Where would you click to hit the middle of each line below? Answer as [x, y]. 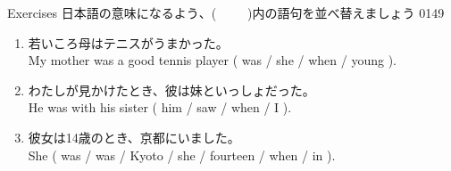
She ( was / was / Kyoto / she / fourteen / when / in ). [182, 155]
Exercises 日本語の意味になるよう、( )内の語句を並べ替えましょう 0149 [226, 12]
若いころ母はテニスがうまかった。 [128, 42]
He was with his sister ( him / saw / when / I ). [160, 107]
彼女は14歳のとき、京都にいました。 [134, 137]
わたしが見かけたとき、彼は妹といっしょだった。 [171, 90]
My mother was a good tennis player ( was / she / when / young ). [212, 60]
